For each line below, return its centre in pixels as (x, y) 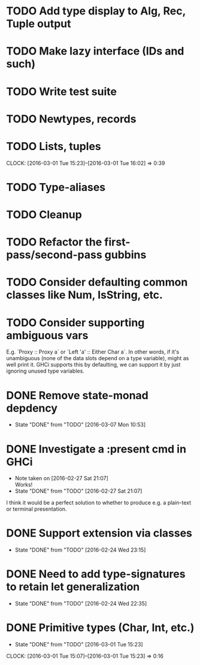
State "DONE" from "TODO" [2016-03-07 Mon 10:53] (80, 425)
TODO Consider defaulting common (97, 282)
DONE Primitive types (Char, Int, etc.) (100, 628)
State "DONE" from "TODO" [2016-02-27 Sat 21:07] (78, 491)
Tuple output (39, 24)
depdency (32, 408)
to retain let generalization (73, 587)
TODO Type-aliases (56, 187)
